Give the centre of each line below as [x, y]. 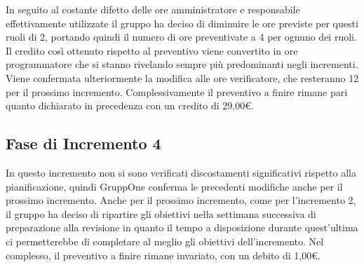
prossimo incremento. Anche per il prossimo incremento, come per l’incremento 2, [181, 200]
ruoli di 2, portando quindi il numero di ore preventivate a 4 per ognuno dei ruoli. [181, 37]
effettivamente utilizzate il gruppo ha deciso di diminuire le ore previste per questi [182, 23]
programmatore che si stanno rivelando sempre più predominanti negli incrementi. [182, 64]
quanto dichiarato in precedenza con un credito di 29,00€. [130, 105]
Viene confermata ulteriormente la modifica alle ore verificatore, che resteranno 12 [182, 77]
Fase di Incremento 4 [83, 143]
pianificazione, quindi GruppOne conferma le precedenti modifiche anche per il [174, 186]
